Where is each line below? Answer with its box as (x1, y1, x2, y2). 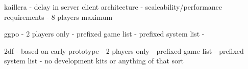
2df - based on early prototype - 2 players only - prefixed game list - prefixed (4, 45, 244, 56)
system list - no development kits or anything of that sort (4, 55, 184, 66)
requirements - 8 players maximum (4, 11, 113, 22)
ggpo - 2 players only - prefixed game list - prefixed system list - (4, 28, 205, 39)
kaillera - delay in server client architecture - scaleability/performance (4, 2, 222, 12)
